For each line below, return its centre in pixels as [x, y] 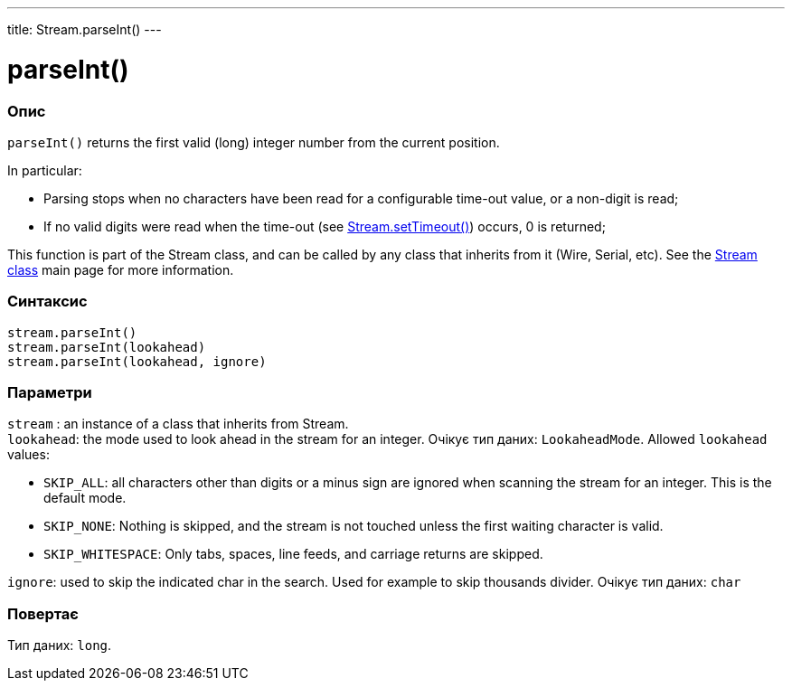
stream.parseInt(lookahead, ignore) [137, 361]
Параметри [50, 392]
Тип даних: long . [60, 646]
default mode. [85, 498]
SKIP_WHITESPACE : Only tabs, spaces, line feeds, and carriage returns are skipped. [293, 554]
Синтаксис [47, 302]
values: [28, 455]
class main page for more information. [121, 269]
